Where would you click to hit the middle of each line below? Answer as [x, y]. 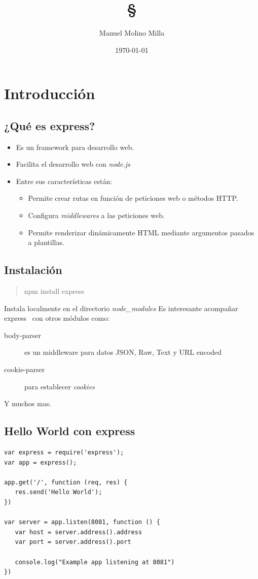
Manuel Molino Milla [132, 33]
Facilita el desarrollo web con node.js [73, 164]
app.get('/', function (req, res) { [66, 482]
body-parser [23, 335]
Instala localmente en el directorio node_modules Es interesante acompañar [121, 308]
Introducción [50, 93]
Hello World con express [70, 431]
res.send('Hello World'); [59, 492]
